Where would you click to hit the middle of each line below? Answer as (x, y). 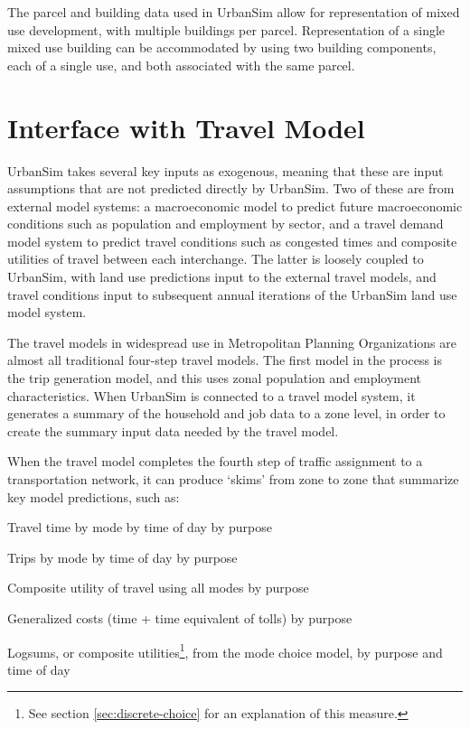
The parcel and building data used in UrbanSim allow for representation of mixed (234, 12)
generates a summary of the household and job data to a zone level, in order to (226, 413)
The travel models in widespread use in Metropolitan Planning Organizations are (232, 342)
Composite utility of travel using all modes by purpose (158, 588)
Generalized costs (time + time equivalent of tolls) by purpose (180, 617)
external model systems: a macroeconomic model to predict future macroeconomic (235, 206)
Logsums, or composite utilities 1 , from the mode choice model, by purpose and (225, 650)
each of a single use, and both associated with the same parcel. (181, 65)
